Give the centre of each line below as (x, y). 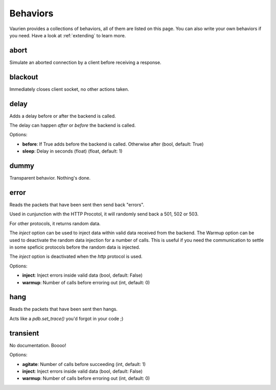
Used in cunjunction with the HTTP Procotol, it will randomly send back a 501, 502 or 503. (104, 214)
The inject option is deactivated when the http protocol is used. (76, 257)
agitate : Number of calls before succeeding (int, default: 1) (84, 364)
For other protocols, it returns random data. (55, 223)
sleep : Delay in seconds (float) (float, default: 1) (72, 151)
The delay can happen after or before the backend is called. (73, 126)
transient (24, 333)
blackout (24, 77)
